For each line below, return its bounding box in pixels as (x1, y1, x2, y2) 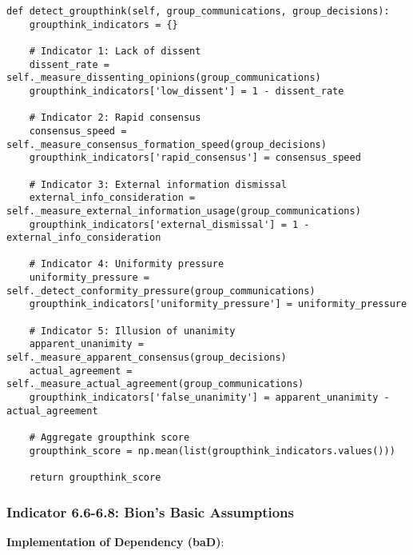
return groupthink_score (29, 471, 161, 483)
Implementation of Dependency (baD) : (6, 533, 224, 549)
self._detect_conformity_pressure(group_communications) (6, 285, 316, 297)
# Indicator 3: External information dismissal (29, 178, 287, 190)
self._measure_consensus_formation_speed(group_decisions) (6, 138, 327, 150)
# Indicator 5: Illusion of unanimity (29, 325, 236, 337)
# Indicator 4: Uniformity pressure (29, 258, 224, 270)
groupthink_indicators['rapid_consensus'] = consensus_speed (29, 152, 361, 164)
